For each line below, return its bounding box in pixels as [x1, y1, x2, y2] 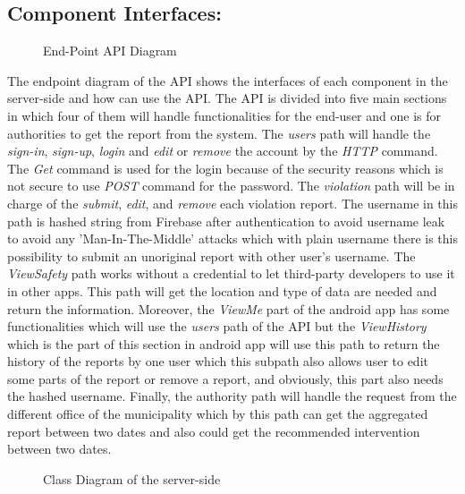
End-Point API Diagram [43, 41, 177, 60]
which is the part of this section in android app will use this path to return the [7, 334, 440, 353]
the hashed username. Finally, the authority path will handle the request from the [7, 387, 457, 405]
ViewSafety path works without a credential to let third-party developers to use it [7, 264, 455, 283]
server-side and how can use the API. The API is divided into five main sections [7, 89, 447, 107]
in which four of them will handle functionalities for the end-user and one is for [7, 106, 441, 124]
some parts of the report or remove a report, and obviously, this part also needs [7, 369, 444, 388]
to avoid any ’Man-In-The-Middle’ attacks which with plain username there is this [7, 229, 458, 248]
